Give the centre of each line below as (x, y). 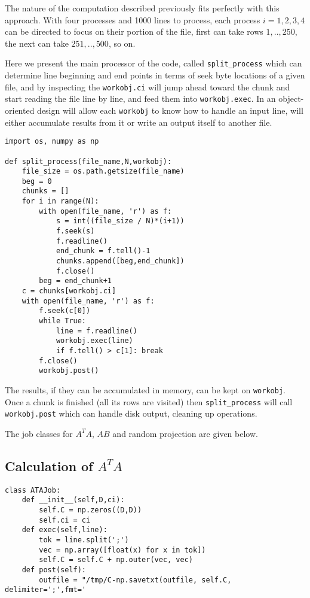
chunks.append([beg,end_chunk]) (120, 261)
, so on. (122, 43)
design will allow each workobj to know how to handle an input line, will (170, 110)
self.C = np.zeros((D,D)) (90, 510)
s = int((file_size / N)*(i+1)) (120, 221)
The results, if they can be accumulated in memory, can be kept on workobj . (145, 389)
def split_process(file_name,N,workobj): (88, 161)
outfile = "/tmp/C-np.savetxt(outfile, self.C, (135, 580)
